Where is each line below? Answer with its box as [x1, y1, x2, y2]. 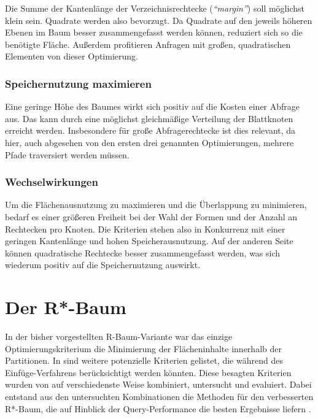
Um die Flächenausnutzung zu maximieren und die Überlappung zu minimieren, [5, 198, 307, 211]
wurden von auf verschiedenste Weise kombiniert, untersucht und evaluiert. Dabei [5, 378, 312, 391]
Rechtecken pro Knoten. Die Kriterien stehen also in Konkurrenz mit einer [5, 222, 285, 235]
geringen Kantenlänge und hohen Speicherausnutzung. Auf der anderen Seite [5, 234, 293, 247]
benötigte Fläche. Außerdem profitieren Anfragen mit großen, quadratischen [5, 37, 291, 50]
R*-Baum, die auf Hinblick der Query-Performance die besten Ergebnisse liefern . [5, 402, 311, 415]
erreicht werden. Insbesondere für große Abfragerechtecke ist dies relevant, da [5, 124, 296, 137]
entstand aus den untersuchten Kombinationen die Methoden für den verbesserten [5, 390, 314, 403]
